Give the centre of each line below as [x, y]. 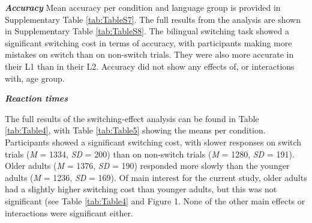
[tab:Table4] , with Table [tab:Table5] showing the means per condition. [135, 130]
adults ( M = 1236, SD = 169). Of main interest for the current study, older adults [156, 177]
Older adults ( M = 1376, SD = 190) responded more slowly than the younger [147, 166]
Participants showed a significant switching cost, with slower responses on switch [153, 142]
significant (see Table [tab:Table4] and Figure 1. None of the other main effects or [155, 200]
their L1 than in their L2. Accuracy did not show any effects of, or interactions [150, 66]
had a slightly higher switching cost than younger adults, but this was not [141, 189]
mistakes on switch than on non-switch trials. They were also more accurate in [149, 54]
